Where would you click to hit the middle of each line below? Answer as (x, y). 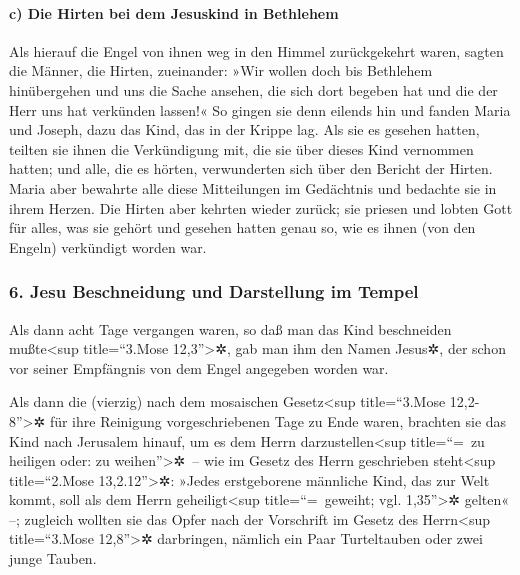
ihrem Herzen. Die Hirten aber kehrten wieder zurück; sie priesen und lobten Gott (261, 207)
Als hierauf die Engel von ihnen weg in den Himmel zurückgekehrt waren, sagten (256, 50)
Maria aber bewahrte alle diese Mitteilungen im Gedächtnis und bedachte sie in (253, 187)
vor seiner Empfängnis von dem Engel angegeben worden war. (199, 367)
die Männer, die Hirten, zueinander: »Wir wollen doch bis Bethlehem (221, 70)
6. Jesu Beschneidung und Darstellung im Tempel (214, 291)
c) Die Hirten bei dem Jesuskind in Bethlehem (174, 12)
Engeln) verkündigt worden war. (108, 246)
